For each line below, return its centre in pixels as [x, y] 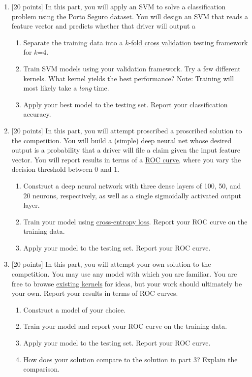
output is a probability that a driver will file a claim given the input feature [126, 150]
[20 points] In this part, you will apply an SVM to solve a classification [119, 6]
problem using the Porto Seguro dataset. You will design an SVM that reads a [130, 16]
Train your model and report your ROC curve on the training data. [125, 326]
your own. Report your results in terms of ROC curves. [95, 293]
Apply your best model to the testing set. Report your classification [126, 104]
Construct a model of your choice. [75, 309]
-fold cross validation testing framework [188, 42]
